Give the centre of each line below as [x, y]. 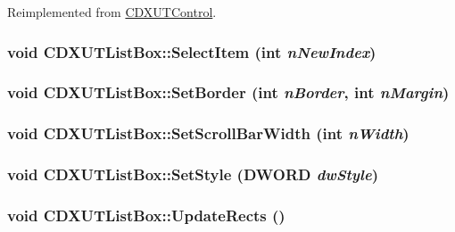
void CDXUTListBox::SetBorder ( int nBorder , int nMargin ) [228, 92]
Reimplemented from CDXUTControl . [112, 12]
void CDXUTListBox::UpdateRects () [146, 215]
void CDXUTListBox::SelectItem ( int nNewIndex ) [192, 51]
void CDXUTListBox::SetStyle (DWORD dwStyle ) [193, 174]
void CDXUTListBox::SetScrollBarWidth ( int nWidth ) [208, 133]
